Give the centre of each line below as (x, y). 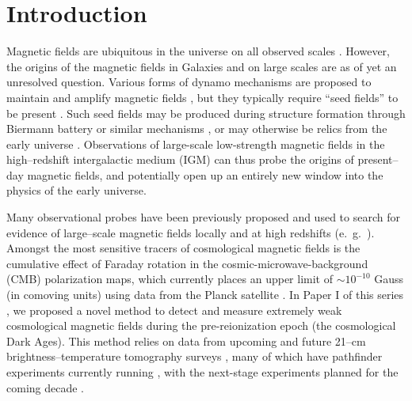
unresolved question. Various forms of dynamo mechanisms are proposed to (189, 82)
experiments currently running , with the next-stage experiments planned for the (202, 372)
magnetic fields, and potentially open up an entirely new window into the (205, 174)
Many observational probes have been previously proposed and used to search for (203, 217)
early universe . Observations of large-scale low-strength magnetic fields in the (196, 144)
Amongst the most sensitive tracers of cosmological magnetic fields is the (183, 248)
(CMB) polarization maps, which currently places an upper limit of (170, 279)
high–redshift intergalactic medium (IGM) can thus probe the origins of (180, 159)
